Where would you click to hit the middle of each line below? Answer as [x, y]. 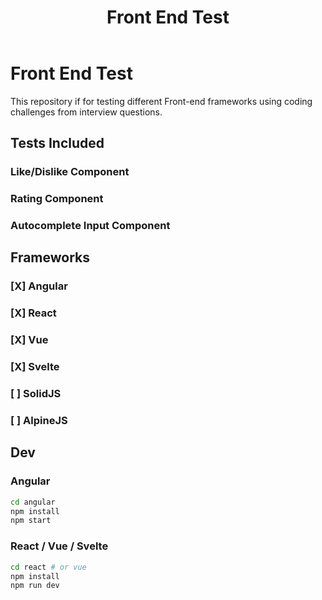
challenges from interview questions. [86, 112]
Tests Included [57, 143]
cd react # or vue [48, 567]
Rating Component [57, 199]
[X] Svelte [35, 367]
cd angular [33, 502]
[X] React [33, 313]
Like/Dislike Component [70, 172]
